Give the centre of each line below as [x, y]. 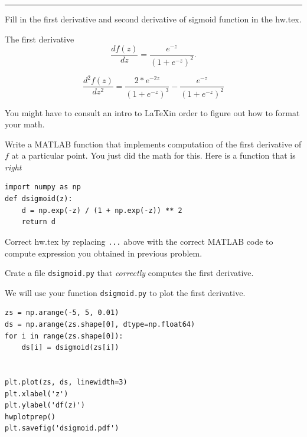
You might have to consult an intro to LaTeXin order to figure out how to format [152, 112]
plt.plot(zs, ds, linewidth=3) [66, 382]
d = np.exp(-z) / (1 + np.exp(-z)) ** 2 [102, 210]
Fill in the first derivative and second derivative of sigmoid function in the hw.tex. [153, 19]
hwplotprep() [30, 417]
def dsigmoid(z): [39, 199]
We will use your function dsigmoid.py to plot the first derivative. [125, 292]
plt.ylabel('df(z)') [45, 405]
